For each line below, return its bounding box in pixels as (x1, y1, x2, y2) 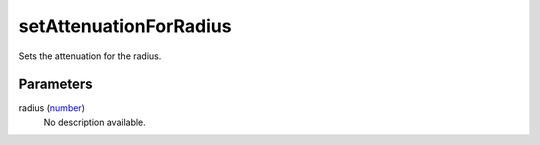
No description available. (43, 116, 147, 128)
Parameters (18, 76, 93, 93)
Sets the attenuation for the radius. (18, 50, 162, 62)
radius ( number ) (18, 102, 85, 114)
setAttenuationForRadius (18, 15, 232, 37)
